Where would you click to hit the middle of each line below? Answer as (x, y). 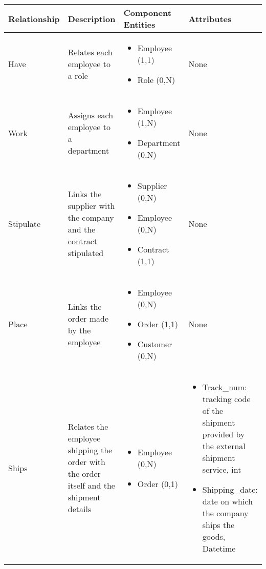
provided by (224, 434)
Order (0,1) (158, 483)
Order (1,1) (158, 324)
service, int (222, 469)
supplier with (91, 206)
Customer (155, 344)
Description (92, 18)
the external (224, 446)
